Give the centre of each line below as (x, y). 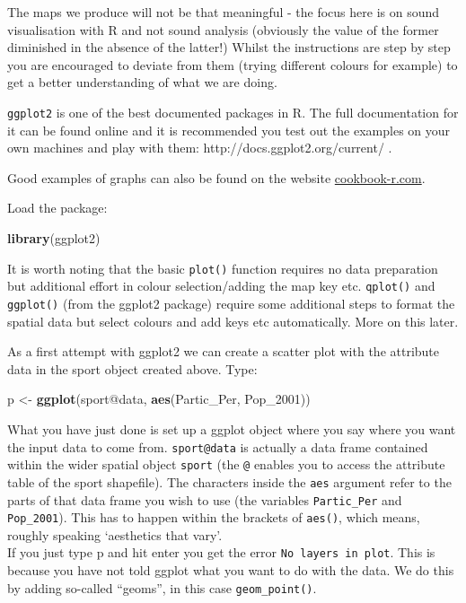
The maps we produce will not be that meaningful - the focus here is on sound (224, 12)
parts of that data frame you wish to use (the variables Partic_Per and (205, 499)
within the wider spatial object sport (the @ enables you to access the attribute (226, 464)
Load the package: (57, 208)
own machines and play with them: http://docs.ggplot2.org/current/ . (200, 148)
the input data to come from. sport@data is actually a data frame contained (218, 446)
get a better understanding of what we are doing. (142, 82)
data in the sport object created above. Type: (132, 368)
